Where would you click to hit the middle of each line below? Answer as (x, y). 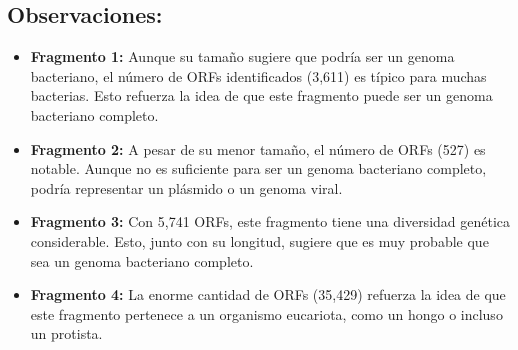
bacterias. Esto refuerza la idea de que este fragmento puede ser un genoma (261, 95)
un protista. (66, 333)
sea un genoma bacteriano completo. (142, 260)
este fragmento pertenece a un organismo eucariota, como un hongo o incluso (266, 313)
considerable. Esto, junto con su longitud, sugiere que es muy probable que (259, 240)
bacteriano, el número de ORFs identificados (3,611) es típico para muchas (258, 75)
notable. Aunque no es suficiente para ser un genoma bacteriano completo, (258, 168)
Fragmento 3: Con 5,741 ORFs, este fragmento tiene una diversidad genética (270, 221)
